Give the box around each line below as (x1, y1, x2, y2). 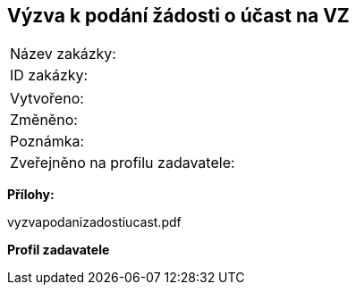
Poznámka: (10, 132, 85, 151)
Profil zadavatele (7, 242, 110, 258)
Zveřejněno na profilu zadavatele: (10, 154, 235, 172)
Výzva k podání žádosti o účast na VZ (7, 4, 350, 27)
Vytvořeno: (10, 89, 84, 108)
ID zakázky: (10, 66, 89, 85)
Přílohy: (7, 187, 55, 203)
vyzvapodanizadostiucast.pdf (7, 214, 182, 230)
